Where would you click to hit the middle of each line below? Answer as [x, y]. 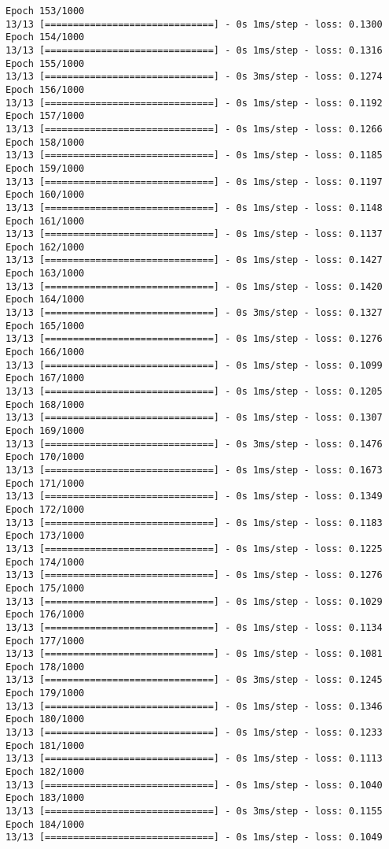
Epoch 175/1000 [45, 588]
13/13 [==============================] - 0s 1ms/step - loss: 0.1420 [194, 286]
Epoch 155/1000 [45, 63]
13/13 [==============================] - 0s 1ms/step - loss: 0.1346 [194, 706]
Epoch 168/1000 [45, 404]
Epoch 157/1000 [45, 116]
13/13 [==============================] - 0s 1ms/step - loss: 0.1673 [194, 470]
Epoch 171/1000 [45, 483]
